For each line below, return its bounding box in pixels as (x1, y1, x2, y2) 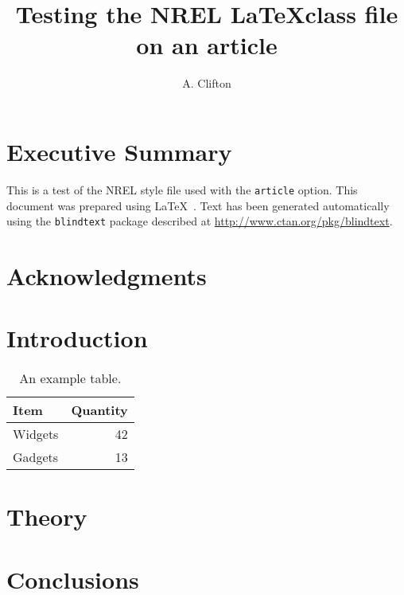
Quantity (71, 401, 128, 420)
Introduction (6, 322, 148, 354)
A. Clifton (182, 75, 231, 92)
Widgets (13, 425, 59, 444)
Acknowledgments (6, 259, 207, 292)
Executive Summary (6, 135, 232, 167)
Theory (6, 500, 87, 533)
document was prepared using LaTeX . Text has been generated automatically (6, 197, 390, 213)
